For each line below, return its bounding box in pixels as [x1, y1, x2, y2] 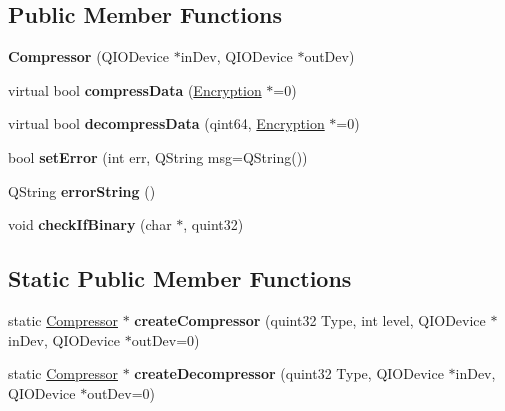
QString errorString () [8, 180, 156, 201]
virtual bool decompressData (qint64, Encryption [8, 113, 325, 134]
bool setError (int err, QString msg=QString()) [8, 146, 308, 167]
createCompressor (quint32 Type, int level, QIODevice [134, 309, 486, 330]
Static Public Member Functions [8, 263, 352, 294]
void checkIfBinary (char [8, 214, 172, 235]
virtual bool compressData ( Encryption [8, 79, 262, 100]
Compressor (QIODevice [8, 46, 170, 67]
